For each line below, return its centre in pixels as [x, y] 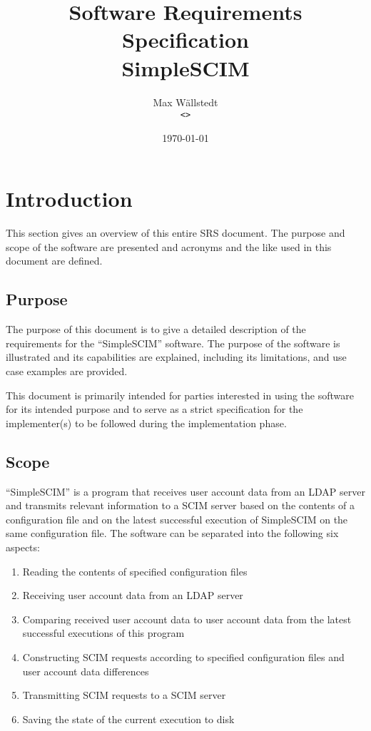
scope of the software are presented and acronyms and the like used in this [169, 246]
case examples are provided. [67, 371]
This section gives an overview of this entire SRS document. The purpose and [176, 233]
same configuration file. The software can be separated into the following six [172, 533]
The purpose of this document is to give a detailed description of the [156, 329]
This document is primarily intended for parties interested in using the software [180, 395]
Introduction [69, 199]
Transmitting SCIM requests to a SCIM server [124, 695]
